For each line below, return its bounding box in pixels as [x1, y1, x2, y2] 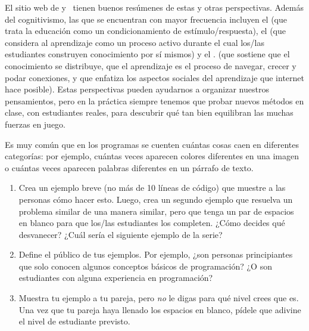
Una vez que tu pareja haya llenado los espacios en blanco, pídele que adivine [18, 303, 301, 315]
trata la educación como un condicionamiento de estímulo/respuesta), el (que [5, 24, 286, 37]
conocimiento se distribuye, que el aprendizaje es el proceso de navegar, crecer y [5, 59, 296, 72]
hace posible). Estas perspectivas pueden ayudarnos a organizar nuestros [5, 83, 269, 95]
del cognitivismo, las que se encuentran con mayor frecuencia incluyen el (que [5, 13, 287, 25]
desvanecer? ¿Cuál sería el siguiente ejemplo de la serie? [18, 228, 223, 240]
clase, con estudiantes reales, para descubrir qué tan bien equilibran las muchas [5, 106, 294, 119]
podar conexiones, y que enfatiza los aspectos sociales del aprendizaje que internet [5, 71, 305, 83]
